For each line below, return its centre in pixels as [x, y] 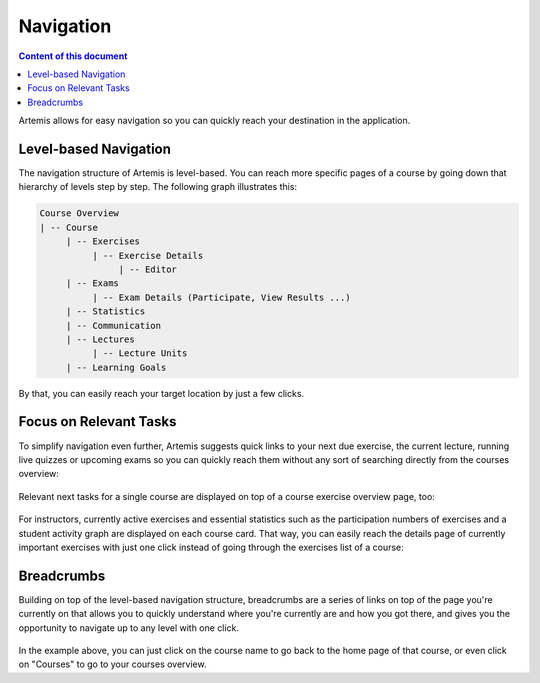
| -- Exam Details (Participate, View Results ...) [221, 297]
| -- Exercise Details [147, 255]
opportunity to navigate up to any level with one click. [129, 627]
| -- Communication [113, 325]
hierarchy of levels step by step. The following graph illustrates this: [158, 187]
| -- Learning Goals [116, 367]
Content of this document [73, 56]
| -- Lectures [100, 339]
